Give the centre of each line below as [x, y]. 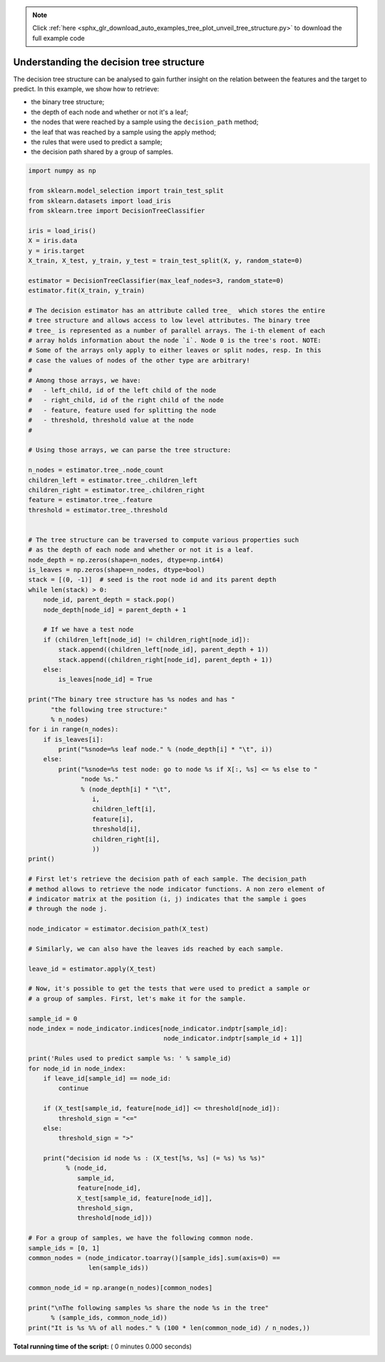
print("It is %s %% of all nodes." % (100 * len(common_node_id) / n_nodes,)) [169, 1328]
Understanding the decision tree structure [109, 62]
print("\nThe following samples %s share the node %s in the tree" [149, 1307]
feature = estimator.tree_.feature [90, 500]
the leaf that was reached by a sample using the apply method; [124, 132]
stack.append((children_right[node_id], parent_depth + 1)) [165, 660]
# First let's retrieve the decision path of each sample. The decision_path [167, 879]
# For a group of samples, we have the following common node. [141, 1238]
